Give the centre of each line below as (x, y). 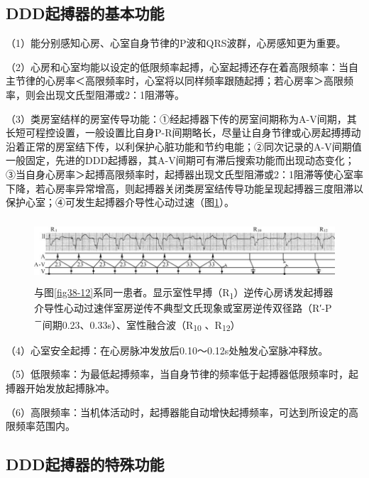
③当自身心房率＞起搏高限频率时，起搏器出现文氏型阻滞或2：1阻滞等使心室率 (184, 174)
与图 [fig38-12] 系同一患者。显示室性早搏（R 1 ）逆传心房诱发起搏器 (184, 293)
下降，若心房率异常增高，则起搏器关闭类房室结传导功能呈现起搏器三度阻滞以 (184, 188)
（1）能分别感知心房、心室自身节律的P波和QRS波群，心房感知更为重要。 (176, 43)
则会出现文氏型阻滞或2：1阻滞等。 (105, 94)
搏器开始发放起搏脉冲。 (60, 388)
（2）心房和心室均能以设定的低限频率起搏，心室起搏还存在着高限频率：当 (177, 66)
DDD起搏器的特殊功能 (85, 464)
